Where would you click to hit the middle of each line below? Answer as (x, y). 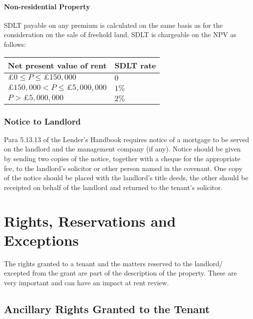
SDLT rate (135, 65)
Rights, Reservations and (90, 221)
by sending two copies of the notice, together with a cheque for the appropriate (122, 158)
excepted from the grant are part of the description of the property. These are (120, 273)
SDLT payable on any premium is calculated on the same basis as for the (114, 25)
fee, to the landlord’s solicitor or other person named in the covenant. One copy (123, 168)
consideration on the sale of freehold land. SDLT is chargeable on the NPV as (120, 34)
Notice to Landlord (42, 121)
